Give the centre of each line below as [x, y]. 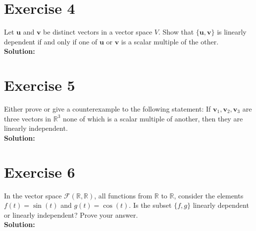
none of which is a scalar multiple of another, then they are [153, 118]
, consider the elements [209, 195]
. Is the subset [150, 205]
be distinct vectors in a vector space [98, 32]
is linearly [232, 32]
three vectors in [28, 118]
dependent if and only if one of [51, 41]
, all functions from [123, 195]
